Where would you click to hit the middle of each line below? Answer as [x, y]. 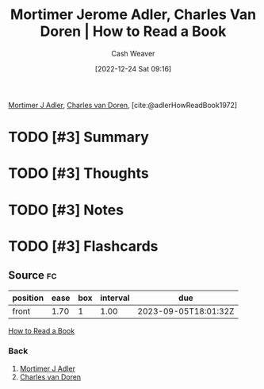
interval [115, 298]
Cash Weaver [133, 53]
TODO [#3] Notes [66, 210]
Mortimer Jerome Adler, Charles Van [133, 15]
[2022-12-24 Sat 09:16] [133, 68]
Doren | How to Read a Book [133, 31]
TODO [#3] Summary [78, 137]
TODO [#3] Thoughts [78, 173]
